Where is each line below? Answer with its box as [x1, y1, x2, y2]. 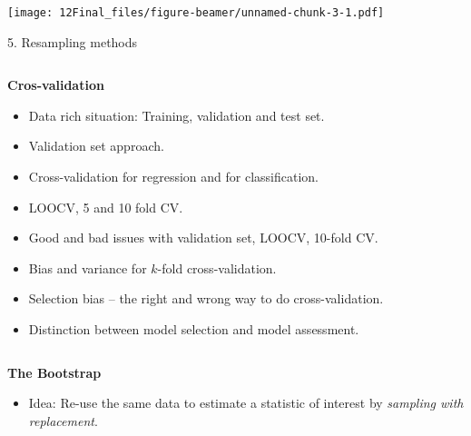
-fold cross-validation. [157, 258, 277, 277]
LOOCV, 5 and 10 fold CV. [28, 197, 183, 216]
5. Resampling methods [7, 32, 138, 51]
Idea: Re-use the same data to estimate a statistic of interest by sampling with [28, 393, 464, 412]
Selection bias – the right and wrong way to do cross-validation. [28, 289, 384, 308]
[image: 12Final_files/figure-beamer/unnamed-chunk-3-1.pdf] [7, 6, 385, 19]
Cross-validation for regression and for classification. [28, 167, 319, 186]
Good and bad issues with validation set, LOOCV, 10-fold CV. [28, 228, 378, 247]
